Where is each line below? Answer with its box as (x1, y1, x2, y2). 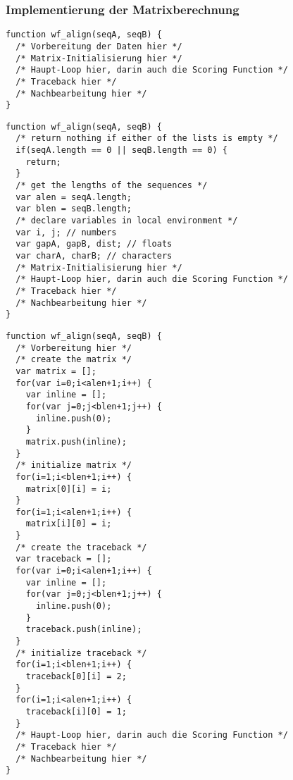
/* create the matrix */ (15, 354, 132, 365)
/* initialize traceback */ (15, 648, 147, 658)
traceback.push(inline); (25, 624, 142, 635)
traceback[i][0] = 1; (25, 706, 127, 717)
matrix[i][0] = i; (25, 519, 112, 529)
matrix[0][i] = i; (25, 483, 112, 494)
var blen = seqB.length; (15, 204, 132, 214)
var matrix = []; (15, 366, 96, 376)
